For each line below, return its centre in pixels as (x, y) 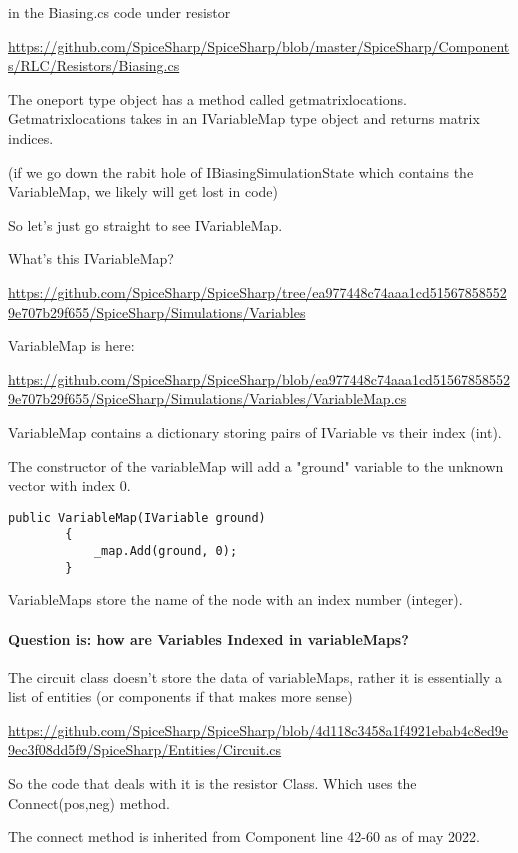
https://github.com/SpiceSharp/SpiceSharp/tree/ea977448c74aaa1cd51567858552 (257, 291)
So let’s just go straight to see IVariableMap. (145, 224)
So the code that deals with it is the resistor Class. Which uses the (212, 783)
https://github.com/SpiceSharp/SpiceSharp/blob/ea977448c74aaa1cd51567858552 (259, 378)
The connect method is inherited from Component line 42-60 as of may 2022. (244, 836)
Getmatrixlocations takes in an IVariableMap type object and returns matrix (244, 118)
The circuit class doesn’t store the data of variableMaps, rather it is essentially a (255, 676)
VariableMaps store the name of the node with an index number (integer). (235, 599)
